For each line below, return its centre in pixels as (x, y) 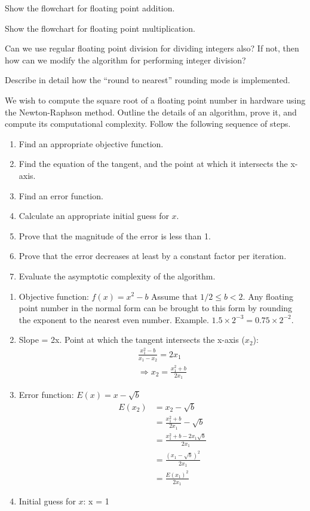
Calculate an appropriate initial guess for (94, 216)
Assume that (174, 296)
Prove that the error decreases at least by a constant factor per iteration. (153, 256)
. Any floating (268, 296)
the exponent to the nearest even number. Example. (114, 319)
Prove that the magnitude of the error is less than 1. (115, 235)
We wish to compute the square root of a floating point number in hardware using (155, 100)
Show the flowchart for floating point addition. (90, 8)
